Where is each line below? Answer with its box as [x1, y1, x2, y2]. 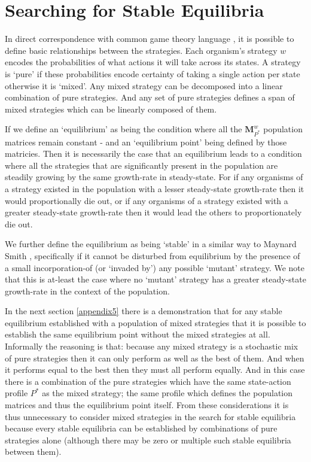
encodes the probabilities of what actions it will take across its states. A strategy [5, 56, 301, 68]
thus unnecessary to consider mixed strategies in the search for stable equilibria [5, 410, 296, 423]
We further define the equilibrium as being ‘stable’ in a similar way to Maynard [5, 238, 297, 250]
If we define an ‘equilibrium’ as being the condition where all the [5, 123, 242, 135]
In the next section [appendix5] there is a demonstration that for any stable [5, 305, 282, 317]
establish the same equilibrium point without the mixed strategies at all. [5, 328, 270, 341]
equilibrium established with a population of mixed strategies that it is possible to [5, 316, 306, 329]
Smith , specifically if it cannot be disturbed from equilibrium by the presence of [5, 249, 300, 262]
